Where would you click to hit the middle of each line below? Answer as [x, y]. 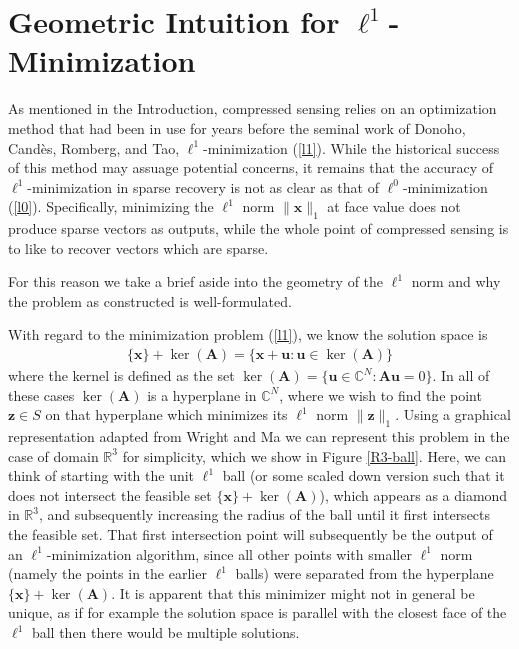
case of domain [53, 455]
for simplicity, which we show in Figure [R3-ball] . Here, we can [314, 455]
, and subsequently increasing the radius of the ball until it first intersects [264, 514]
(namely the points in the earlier [107, 573]
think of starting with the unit [101, 475]
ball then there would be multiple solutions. [165, 632]
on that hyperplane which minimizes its [166, 414]
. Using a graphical [453, 414]
